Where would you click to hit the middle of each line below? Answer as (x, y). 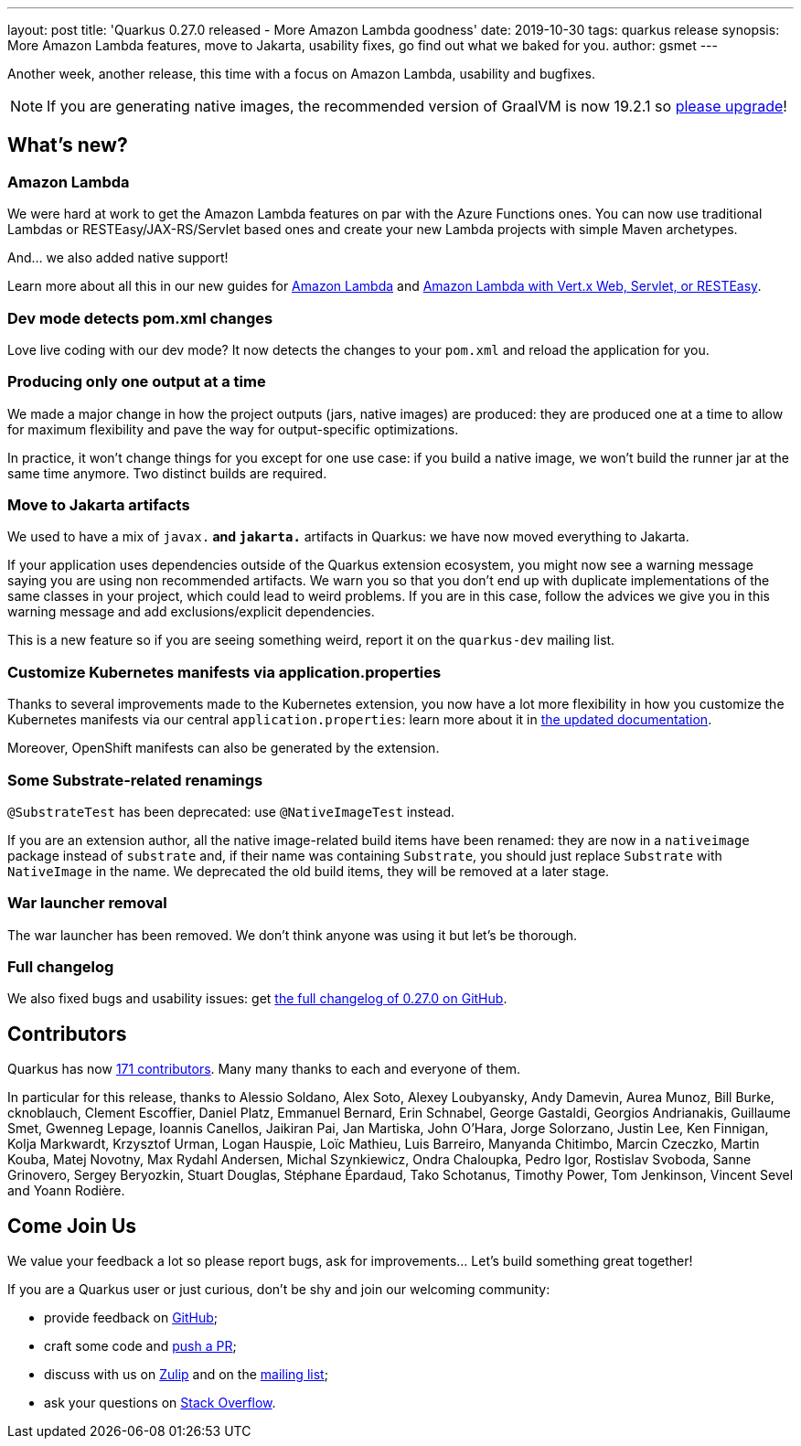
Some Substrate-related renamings (135, 780)
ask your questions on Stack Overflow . (160, 1403)
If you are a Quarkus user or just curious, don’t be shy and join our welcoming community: (279, 1290)
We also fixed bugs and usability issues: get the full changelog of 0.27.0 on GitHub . (257, 999)
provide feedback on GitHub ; (131, 1318)
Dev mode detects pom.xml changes (140, 318)
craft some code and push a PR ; (140, 1346)
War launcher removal (87, 903)
